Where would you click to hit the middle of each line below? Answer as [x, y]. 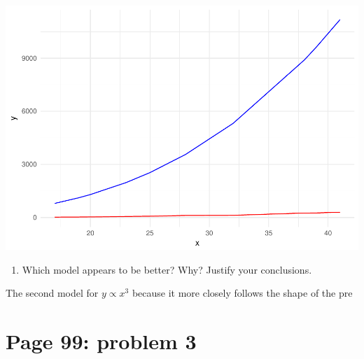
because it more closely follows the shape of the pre [242, 293]
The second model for [52, 293]
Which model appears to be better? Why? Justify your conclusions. [167, 269]
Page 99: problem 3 [101, 340]
